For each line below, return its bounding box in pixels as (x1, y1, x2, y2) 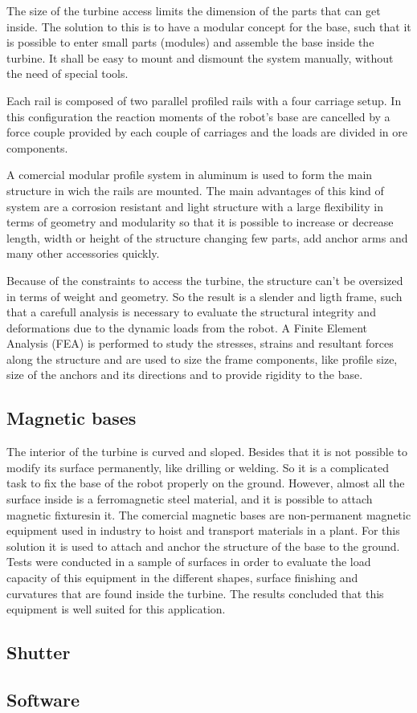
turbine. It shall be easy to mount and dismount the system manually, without (6, 49, 394, 66)
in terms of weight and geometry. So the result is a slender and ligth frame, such (6, 287, 403, 304)
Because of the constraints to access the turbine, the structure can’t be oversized (6, 271, 403, 288)
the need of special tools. (6, 65, 129, 82)
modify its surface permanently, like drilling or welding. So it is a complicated (6, 458, 390, 475)
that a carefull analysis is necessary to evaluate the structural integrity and (6, 304, 376, 320)
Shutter (6, 640, 71, 665)
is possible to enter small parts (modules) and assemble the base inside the (6, 34, 374, 51)
